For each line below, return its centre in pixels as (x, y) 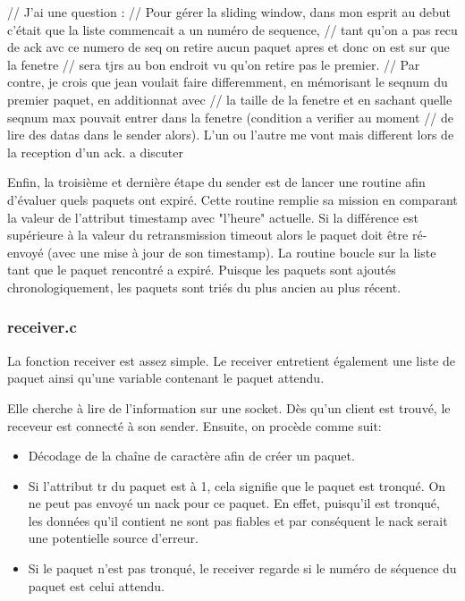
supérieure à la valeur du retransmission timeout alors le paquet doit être (208, 235)
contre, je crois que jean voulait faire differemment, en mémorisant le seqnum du (228, 82)
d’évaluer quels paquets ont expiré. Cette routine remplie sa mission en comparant (232, 199)
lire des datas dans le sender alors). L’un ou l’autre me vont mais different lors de (231, 135)
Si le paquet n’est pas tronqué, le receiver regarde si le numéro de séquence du (242, 568)
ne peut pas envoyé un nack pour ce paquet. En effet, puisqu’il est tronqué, (234, 503)
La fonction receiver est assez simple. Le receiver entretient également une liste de (231, 360)
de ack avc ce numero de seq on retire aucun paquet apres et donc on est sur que (228, 47)
